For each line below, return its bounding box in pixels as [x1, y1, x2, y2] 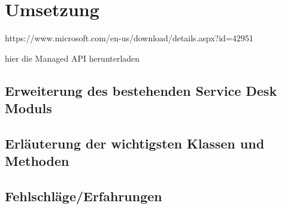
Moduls [5, 99, 52, 117]
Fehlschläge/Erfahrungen [5, 187, 162, 205]
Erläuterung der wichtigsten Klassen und [5, 134, 265, 152]
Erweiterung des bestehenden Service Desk [5, 81, 277, 99]
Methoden [5, 152, 69, 170]
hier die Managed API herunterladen [5, 52, 140, 64]
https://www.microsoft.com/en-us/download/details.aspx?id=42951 [5, 32, 254, 44]
